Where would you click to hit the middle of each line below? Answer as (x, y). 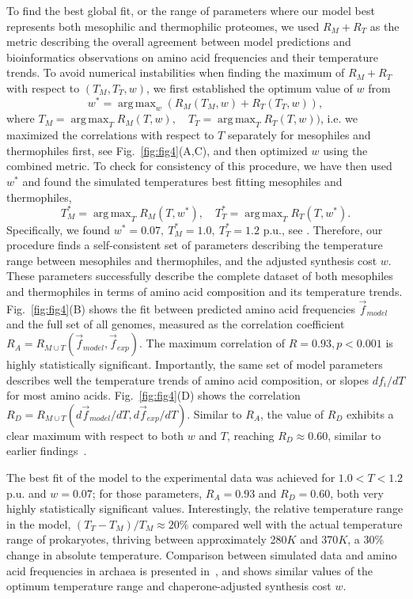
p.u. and (27, 493)
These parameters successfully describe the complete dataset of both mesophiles (200, 276)
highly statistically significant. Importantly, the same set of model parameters (195, 364)
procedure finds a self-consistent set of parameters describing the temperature (195, 245)
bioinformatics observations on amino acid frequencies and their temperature (192, 57)
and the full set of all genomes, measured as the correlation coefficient (176, 324)
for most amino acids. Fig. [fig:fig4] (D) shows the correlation (153, 395)
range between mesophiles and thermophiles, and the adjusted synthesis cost (192, 260)
